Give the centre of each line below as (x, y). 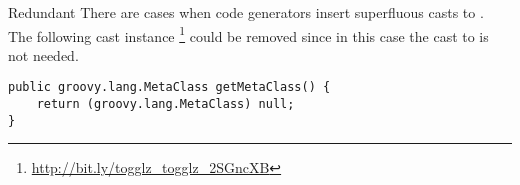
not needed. (43, 54)
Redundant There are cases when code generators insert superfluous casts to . (246, 12)
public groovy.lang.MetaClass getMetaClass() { (169, 87)
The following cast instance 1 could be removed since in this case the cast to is (248, 34)
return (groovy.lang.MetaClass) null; (165, 104)
